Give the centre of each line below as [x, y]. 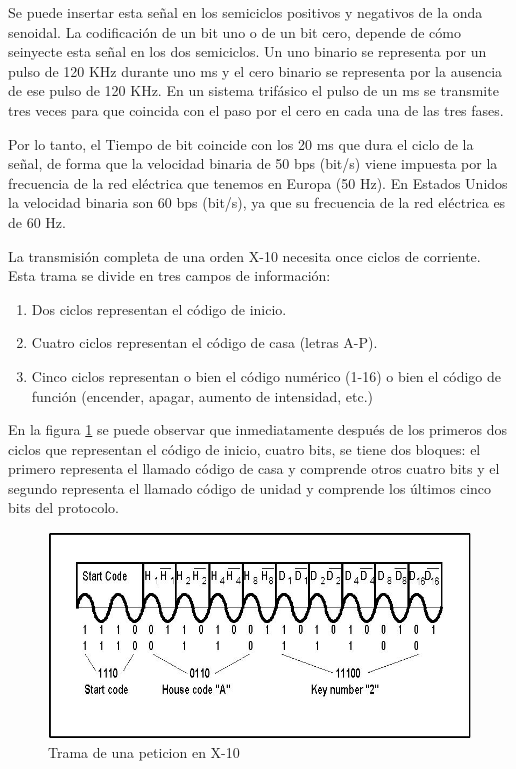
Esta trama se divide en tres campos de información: [169, 275]
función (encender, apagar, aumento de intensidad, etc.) [202, 395]
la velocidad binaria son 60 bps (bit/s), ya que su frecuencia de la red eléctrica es [257, 202]
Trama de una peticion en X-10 [144, 752]
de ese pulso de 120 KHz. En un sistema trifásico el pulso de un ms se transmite [253, 90]
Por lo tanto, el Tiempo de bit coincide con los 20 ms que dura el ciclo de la [241, 143]
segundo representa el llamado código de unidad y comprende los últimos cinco [250, 487]
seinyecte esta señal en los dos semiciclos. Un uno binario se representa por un [247, 51]
